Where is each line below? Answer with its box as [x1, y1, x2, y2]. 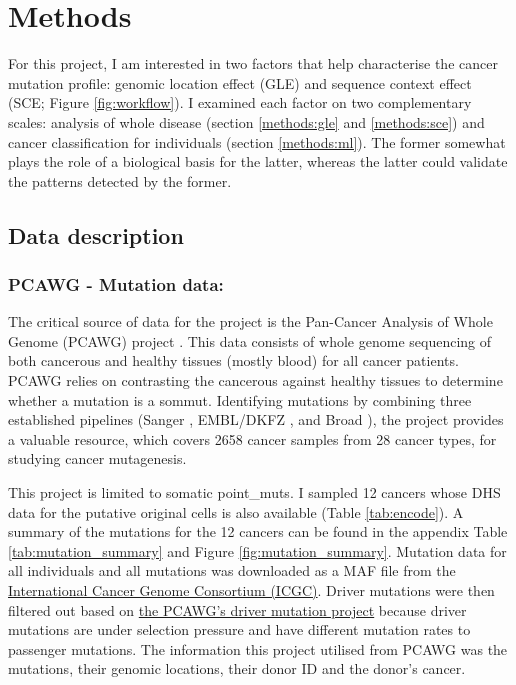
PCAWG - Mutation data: [8, 271, 224, 296]
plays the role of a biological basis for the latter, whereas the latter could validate [8, 151, 508, 172]
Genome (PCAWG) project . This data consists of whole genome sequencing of [8, 330, 492, 351]
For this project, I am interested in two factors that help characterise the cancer [8, 53, 498, 74]
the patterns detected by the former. [8, 170, 232, 191]
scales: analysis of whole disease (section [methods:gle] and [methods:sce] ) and [8, 111, 485, 132]
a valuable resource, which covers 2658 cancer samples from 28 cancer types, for [8, 428, 497, 449]
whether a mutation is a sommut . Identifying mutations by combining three [8, 389, 472, 410]
